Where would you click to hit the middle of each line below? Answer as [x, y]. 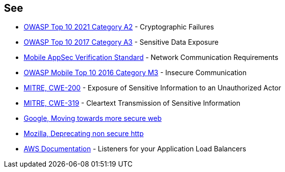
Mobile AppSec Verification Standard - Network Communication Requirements [151, 57]
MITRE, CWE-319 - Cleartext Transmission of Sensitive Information [132, 103]
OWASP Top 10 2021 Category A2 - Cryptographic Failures [119, 27]
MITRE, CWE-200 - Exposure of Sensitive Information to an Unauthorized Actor [153, 88]
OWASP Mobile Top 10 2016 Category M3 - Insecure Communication [135, 73]
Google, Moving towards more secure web [93, 118]
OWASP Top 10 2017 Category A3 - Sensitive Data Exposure [121, 42]
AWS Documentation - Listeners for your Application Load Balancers [135, 149]
